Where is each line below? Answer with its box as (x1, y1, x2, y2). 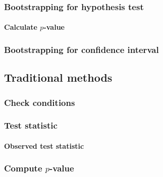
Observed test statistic (4, 140, 84, 151)
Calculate (4, 22, 37, 32)
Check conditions (4, 96, 75, 108)
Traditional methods (4, 70, 113, 85)
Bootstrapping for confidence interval (4, 43, 159, 55)
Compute (4, 162, 42, 174)
